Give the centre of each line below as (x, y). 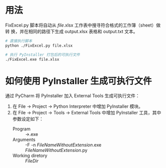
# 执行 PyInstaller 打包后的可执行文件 (43, 55)
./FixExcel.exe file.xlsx (32, 59)
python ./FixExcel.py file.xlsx (39, 46)
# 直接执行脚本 (19, 41)
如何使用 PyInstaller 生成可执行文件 (78, 81)
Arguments (24, 140)
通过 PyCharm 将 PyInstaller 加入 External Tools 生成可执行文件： (72, 96)
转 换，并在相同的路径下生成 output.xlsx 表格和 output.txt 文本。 (71, 31)
